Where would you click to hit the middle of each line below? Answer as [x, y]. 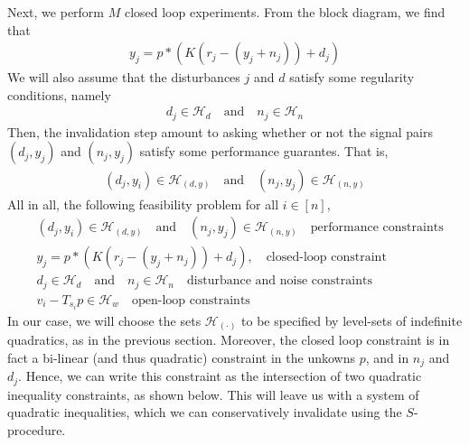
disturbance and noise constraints [280, 281]
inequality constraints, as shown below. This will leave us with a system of [213, 394]
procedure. [37, 429]
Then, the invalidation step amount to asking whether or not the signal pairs [220, 131]
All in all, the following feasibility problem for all [143, 204]
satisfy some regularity [352, 77]
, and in [387, 357]
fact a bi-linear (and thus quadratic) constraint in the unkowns [181, 357]
